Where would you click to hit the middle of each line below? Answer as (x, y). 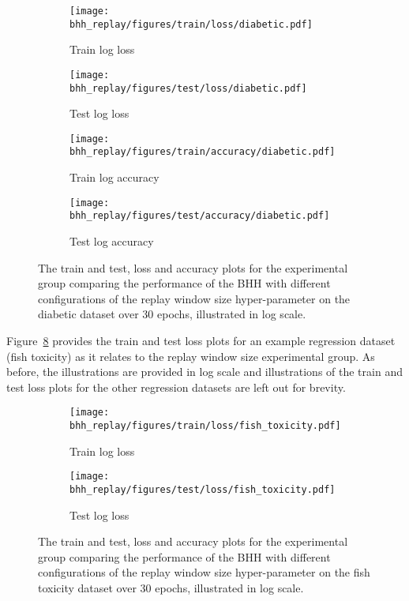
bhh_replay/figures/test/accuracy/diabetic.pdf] (200, 216)
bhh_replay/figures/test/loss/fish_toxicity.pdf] (203, 489)
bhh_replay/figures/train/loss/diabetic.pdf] (191, 24)
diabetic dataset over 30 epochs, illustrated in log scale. (172, 314)
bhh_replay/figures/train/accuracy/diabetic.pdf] (203, 152)
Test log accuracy (112, 241)
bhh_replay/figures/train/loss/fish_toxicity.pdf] (205, 426)
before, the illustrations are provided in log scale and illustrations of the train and (204, 372)
